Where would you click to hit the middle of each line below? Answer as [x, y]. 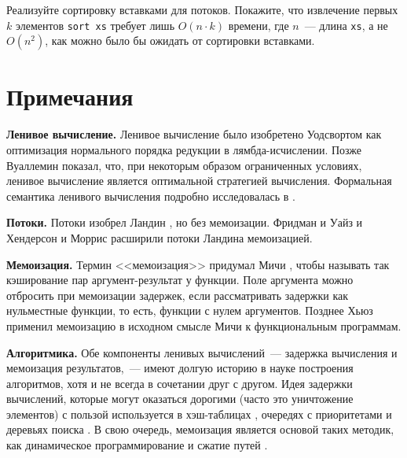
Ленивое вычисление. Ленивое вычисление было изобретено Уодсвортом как [194, 134]
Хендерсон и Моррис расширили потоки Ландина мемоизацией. [159, 237]
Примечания [70, 96]
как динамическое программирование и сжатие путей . [137, 445]
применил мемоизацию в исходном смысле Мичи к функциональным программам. [204, 325]
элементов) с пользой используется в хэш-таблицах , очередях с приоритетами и [199, 414]
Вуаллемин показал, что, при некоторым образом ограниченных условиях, [184, 165]
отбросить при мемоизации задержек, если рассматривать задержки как [178, 295]
